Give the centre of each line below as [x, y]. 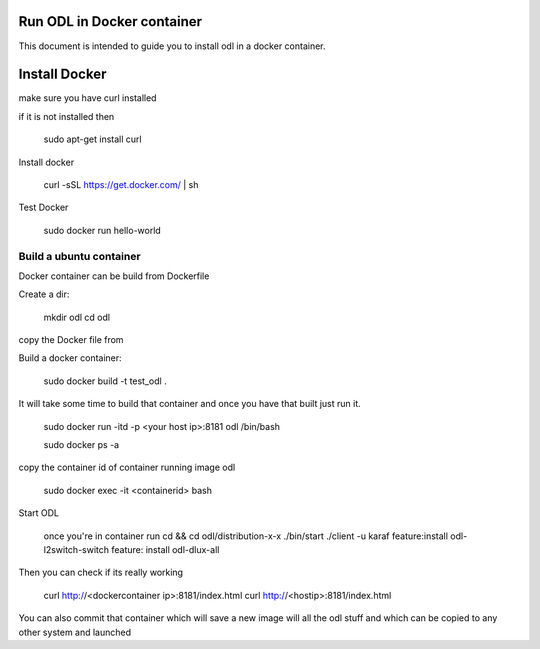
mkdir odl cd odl [76, 317]
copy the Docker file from [71, 340]
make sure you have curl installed [87, 98]
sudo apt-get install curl [92, 139]
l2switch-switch [76, 549]
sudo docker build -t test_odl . [105, 381]
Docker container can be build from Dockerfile [114, 276]
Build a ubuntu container [79, 256]
